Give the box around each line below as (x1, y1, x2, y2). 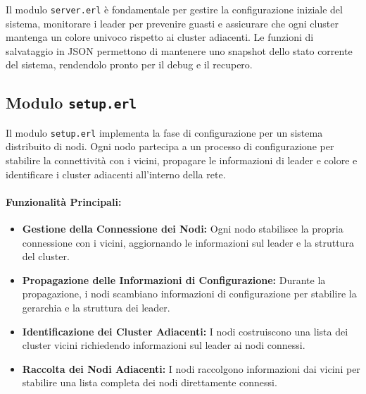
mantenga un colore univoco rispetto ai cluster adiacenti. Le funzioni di (6, 30, 314, 44)
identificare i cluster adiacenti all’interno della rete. (6, 166, 226, 181)
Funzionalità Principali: (6, 194, 122, 209)
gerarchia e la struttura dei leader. (22, 300, 170, 315)
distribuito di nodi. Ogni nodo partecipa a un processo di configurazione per (6, 139, 334, 154)
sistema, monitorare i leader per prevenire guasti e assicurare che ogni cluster (6, 16, 339, 30)
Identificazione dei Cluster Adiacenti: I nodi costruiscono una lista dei (22, 324, 348, 338)
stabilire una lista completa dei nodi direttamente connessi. (22, 375, 277, 390)
